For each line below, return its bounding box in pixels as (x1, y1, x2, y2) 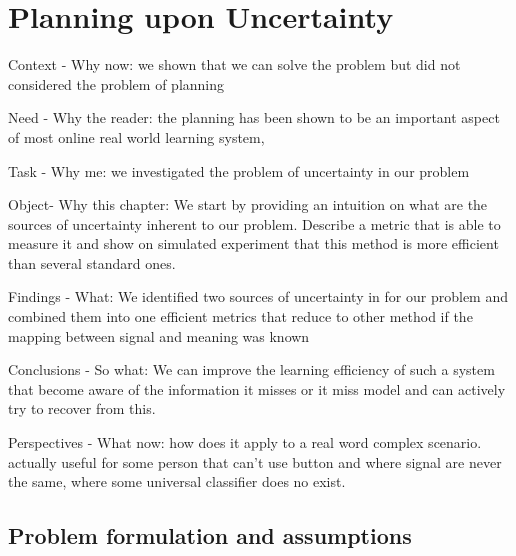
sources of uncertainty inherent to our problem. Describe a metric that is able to (8, 213, 501, 234)
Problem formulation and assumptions (8, 520, 412, 551)
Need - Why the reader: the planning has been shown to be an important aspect (8, 107, 500, 128)
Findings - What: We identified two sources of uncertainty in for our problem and (8, 286, 508, 307)
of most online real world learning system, (8, 126, 265, 147)
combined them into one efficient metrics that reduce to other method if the (8, 306, 473, 327)
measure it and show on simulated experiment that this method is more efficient (8, 233, 499, 254)
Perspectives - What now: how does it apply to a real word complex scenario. (8, 432, 482, 453)
